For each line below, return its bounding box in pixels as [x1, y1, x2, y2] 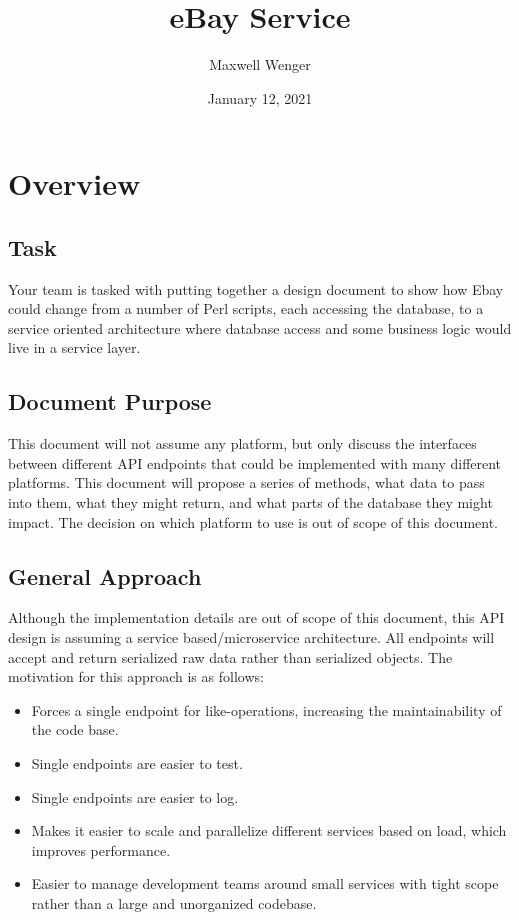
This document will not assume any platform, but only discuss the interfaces [8, 433, 477, 454]
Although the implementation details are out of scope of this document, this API [8, 607, 505, 628]
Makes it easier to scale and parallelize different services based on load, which [31, 820, 507, 841]
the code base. [31, 719, 119, 740]
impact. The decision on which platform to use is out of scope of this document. [8, 511, 499, 532]
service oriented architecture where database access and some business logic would [8, 317, 512, 338]
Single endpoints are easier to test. [31, 753, 243, 774]
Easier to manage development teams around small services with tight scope [31, 873, 499, 894]
